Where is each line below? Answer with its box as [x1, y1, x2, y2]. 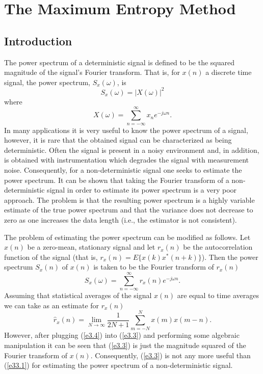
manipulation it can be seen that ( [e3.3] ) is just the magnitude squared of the [4, 340, 246, 351]
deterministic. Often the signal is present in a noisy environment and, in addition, [4, 144, 259, 155]
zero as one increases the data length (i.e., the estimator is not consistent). [4, 214, 237, 225]
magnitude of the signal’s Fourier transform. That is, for [4, 67, 180, 77]
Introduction [4, 33, 72, 48]
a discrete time [205, 67, 252, 77]
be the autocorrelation [183, 242, 253, 252]
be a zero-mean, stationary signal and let [27, 242, 155, 252]
